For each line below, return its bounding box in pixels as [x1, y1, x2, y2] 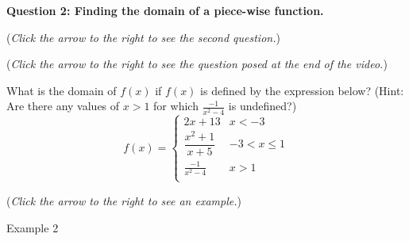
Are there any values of [6, 98, 120, 114]
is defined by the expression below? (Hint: [200, 82, 404, 98]
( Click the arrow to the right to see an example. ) [6, 192, 241, 208]
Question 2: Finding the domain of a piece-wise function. [6, 2, 324, 18]
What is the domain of [6, 82, 117, 98]
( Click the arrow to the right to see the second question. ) [6, 29, 280, 45]
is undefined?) [228, 98, 297, 114]
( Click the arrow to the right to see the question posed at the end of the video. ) [6, 55, 388, 72]
